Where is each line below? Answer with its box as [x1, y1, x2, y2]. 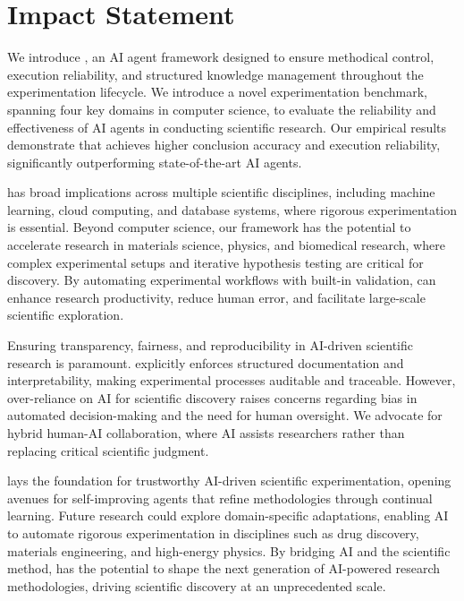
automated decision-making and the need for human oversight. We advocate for [7, 406, 443, 425]
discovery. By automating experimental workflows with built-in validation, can [7, 270, 436, 289]
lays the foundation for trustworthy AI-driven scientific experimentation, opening [7, 471, 451, 490]
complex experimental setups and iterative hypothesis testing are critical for [7, 253, 424, 271]
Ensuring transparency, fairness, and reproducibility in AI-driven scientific [7, 336, 413, 355]
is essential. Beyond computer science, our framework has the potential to [7, 218, 411, 236]
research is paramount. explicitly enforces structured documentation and [7, 353, 404, 372]
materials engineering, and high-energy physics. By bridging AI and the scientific [7, 541, 451, 560]
